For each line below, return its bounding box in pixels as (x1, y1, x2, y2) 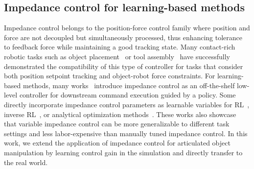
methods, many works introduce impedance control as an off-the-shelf (23, 80, 235, 90)
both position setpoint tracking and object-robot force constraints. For (4, 71, 215, 81)
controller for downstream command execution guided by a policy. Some (19, 90, 236, 100)
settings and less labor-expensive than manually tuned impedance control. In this (4, 128, 248, 138)
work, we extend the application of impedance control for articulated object (4, 138, 231, 148)
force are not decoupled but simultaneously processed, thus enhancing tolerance (4, 32, 243, 42)
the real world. (4, 157, 48, 167)
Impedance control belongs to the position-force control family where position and (4, 23, 250, 33)
